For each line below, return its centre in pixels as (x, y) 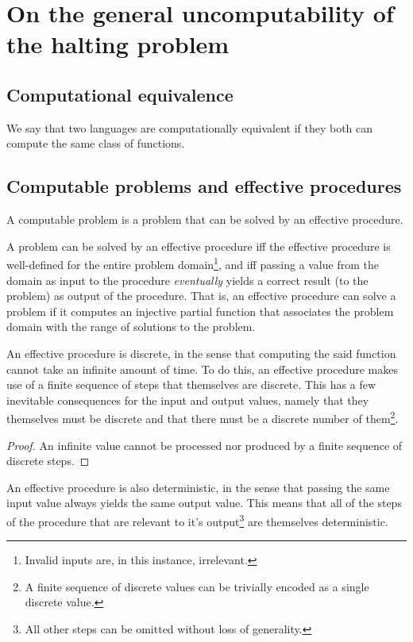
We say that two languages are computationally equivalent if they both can (190, 127)
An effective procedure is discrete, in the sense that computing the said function (201, 353)
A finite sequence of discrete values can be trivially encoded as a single (197, 586)
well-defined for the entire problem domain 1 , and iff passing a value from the (193, 263)
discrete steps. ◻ (48, 461)
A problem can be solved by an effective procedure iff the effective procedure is (199, 246)
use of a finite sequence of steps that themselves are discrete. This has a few (191, 384)
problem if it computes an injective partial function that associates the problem (200, 311)
